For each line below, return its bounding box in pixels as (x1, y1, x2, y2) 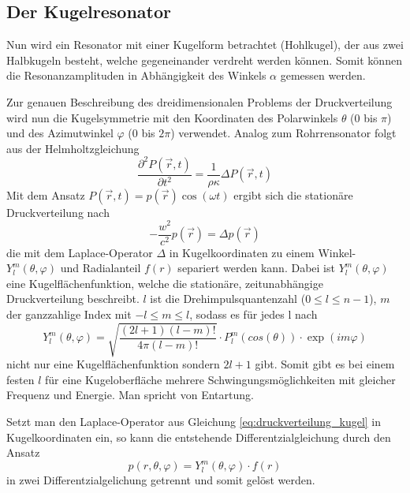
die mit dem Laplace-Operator (6, 244, 153, 260)
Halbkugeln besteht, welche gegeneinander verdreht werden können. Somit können (6, 51, 402, 68)
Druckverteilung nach (6, 204, 110, 220)
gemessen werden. (280, 67, 366, 84)
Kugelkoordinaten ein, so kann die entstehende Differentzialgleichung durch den (6, 428, 391, 445)
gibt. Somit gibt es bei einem (255, 356, 395, 372)
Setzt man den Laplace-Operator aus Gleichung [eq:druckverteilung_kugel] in (6, 413, 382, 429)
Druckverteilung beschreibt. (6, 290, 140, 307)
